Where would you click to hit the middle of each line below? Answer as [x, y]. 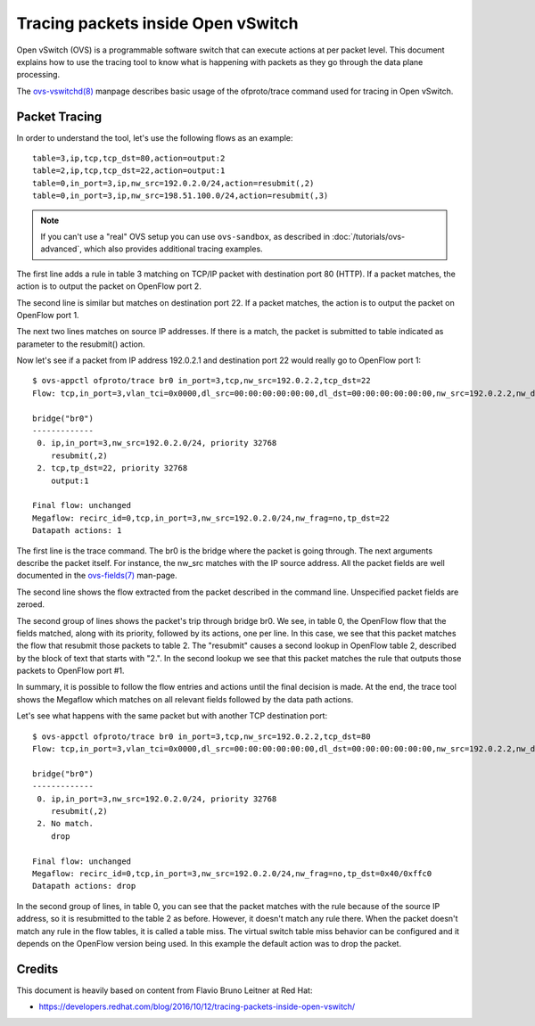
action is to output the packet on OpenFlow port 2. [109, 286]
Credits [37, 969]
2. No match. [65, 824]
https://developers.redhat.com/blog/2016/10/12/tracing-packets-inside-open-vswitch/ [197, 1006]
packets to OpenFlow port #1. [70, 671]
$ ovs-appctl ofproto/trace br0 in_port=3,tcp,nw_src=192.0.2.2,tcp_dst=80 [202, 736]
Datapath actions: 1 [77, 531]
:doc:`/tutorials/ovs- [368, 236]
